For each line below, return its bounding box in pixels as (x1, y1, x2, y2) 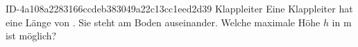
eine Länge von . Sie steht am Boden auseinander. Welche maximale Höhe (6, 15, 321, 29)
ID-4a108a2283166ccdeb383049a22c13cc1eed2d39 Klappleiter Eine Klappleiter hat (6, 1, 353, 15)
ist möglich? (6, 28, 57, 43)
